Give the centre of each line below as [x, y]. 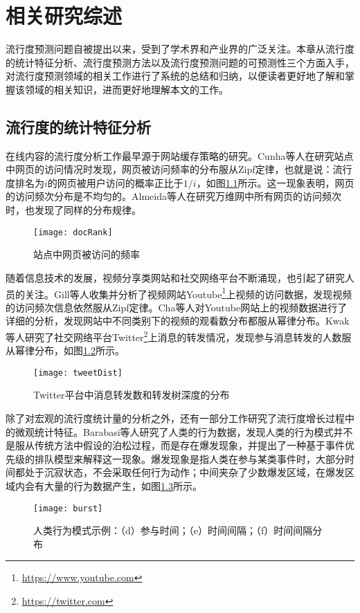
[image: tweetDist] [78, 373]
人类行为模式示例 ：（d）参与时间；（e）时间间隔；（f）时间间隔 [173, 530]
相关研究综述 [64, 16]
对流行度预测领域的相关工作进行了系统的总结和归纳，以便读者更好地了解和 [175, 76]
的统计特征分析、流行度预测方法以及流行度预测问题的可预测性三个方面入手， [180, 62]
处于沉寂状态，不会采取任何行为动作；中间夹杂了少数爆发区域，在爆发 [184, 472]
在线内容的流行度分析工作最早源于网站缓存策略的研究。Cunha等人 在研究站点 [180, 155]
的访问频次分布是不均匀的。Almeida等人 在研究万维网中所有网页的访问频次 [173, 196]
